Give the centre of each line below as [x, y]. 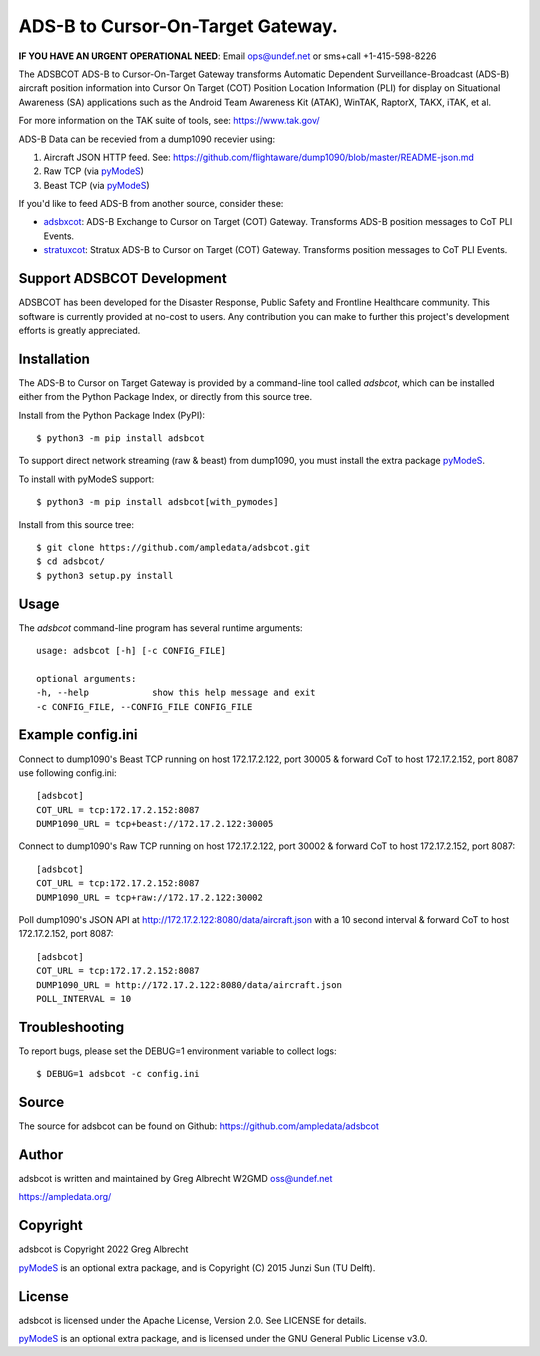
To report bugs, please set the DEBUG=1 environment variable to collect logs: [177, 1051]
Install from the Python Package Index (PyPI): [111, 415]
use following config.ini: [67, 772]
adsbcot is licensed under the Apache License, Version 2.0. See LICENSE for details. [192, 1320]
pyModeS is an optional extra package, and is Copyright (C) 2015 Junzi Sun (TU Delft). [197, 1267]
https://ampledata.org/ [65, 1197]
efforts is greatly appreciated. [79, 330]
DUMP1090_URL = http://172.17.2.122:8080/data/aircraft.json [189, 984]
